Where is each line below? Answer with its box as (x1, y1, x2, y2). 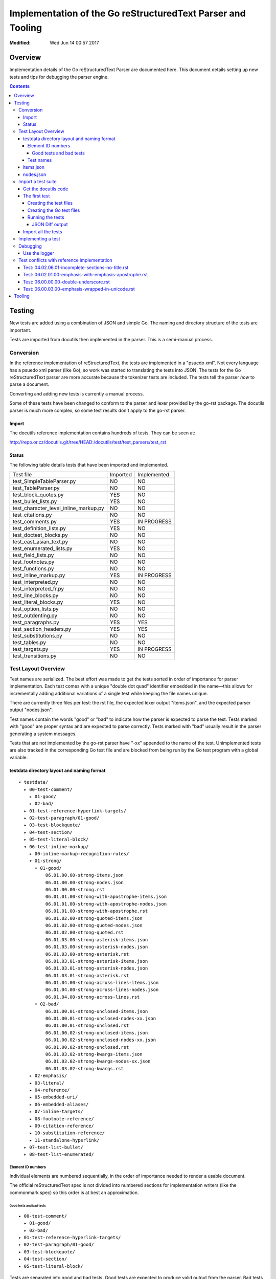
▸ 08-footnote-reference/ (29, 1116, 95, 1121)
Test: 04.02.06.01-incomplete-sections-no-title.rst (23, 264, 129, 271)
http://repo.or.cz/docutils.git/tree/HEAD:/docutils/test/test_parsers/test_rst (9, 439, 166, 445)
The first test (23, 192, 50, 199)
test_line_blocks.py (12, 592, 59, 599)
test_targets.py (12, 646, 49, 653)
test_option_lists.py (12, 605, 59, 612)
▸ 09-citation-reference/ (29, 1123, 95, 1129)
